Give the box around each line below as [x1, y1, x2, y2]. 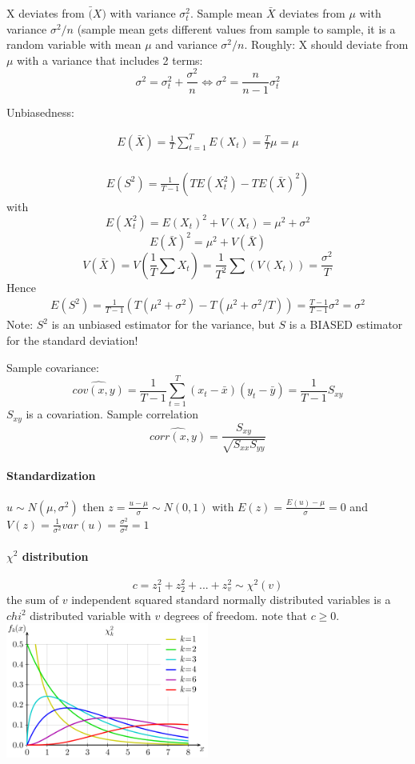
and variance [155, 36, 217, 53]
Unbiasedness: [6, 103, 75, 120]
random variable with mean [6, 36, 142, 53]
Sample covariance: [6, 358, 99, 375]
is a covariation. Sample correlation [26, 406, 199, 422]
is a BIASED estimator [289, 316, 403, 333]
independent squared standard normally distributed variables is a [71, 590, 391, 607]
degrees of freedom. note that [163, 606, 307, 623]
